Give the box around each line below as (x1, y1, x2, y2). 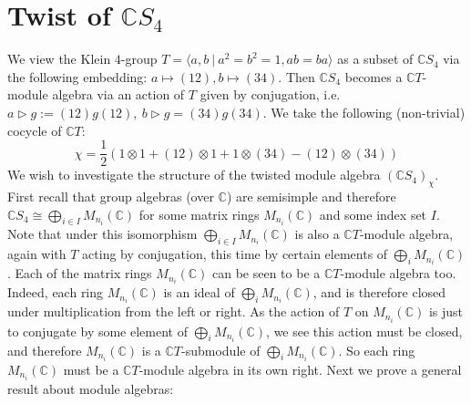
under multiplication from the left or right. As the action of (7, 302, 340, 321)
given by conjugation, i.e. (200, 85, 341, 104)
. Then (278, 67, 315, 86)
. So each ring (338, 340, 415, 359)
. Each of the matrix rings (7, 264, 152, 283)
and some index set (319, 204, 427, 223)
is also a (294, 224, 340, 243)
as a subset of (337, 49, 414, 68)
